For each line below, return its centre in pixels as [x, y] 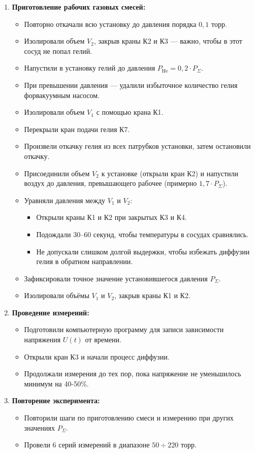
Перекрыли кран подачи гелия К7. [77, 129]
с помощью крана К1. [130, 112]
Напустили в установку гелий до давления [90, 68]
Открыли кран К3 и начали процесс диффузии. [97, 356]
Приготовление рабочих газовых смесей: [79, 7]
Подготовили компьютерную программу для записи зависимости [124, 329]
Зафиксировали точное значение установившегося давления [116, 278]
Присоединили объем [57, 173]
